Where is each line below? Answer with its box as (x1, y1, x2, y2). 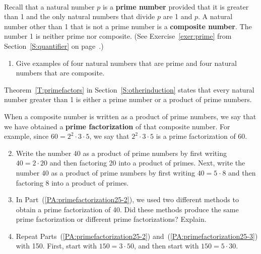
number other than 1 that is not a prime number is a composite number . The (4, 21, 252, 31)
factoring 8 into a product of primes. (16, 177, 129, 188)
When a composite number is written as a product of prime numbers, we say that (4, 111, 256, 121)
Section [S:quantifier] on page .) (4, 40, 104, 51)
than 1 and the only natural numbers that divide (4, 11, 155, 22)
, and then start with (134, 240, 199, 251)
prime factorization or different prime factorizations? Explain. (16, 214, 207, 224)
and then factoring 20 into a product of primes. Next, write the (49, 157, 245, 168)
